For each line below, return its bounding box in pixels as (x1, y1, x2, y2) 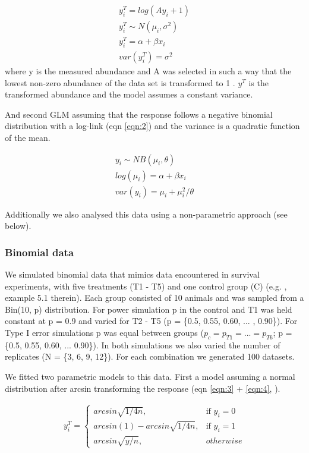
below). (5, 219, 31, 232)
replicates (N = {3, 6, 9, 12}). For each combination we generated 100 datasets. (5, 350, 295, 363)
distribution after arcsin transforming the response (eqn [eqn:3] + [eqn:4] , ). (5, 382, 280, 394)
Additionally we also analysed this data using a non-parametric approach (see (5, 207, 288, 220)
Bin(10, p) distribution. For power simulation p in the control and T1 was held (5, 303, 292, 315)
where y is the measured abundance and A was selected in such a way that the (5, 65, 292, 77)
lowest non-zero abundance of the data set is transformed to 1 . (5, 76, 235, 89)
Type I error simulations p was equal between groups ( (5, 326, 204, 339)
